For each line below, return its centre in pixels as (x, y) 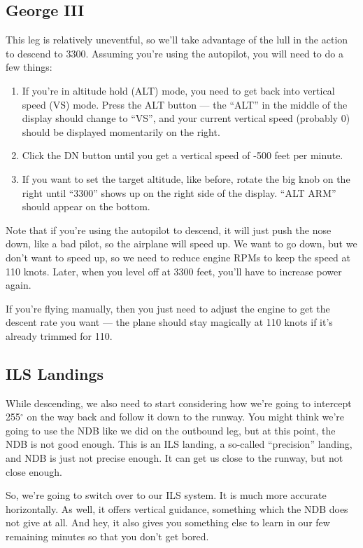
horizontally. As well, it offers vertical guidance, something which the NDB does (177, 508)
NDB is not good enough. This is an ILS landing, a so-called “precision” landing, (179, 444)
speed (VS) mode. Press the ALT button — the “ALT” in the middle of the (185, 104)
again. (19, 285)
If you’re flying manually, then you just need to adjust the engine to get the (168, 308)
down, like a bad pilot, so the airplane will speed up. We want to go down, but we (181, 244)
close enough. (34, 471)
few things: (29, 67)
